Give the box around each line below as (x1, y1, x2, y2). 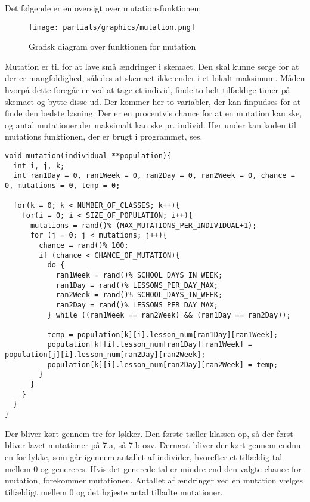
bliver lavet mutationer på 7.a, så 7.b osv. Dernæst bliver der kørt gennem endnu (5, 439, 301, 451)
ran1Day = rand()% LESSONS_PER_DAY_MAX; (55, 281, 218, 290)
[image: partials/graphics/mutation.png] (29, 23, 196, 32)
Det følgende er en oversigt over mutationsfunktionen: (5, 2, 201, 14)
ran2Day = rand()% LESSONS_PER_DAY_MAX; (55, 300, 218, 309)
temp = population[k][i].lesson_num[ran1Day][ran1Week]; (47, 330, 278, 339)
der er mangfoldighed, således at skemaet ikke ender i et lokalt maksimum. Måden (5, 72, 305, 84)
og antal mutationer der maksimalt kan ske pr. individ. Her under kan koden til (5, 118, 296, 131)
